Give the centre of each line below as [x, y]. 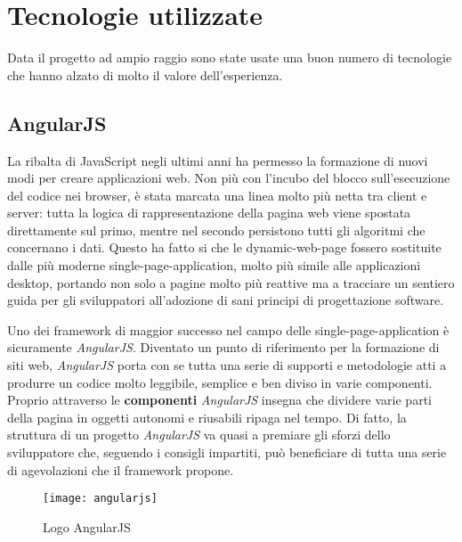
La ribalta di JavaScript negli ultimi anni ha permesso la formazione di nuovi [218, 160]
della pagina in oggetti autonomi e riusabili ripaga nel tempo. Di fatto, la [207, 417]
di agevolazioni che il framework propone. [121, 469]
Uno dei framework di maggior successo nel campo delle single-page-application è [228, 329]
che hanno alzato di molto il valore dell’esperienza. [145, 74]
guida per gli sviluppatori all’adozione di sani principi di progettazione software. [226, 300]
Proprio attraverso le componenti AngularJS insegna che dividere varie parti [219, 400]
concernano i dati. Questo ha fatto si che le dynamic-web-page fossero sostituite [224, 247]
